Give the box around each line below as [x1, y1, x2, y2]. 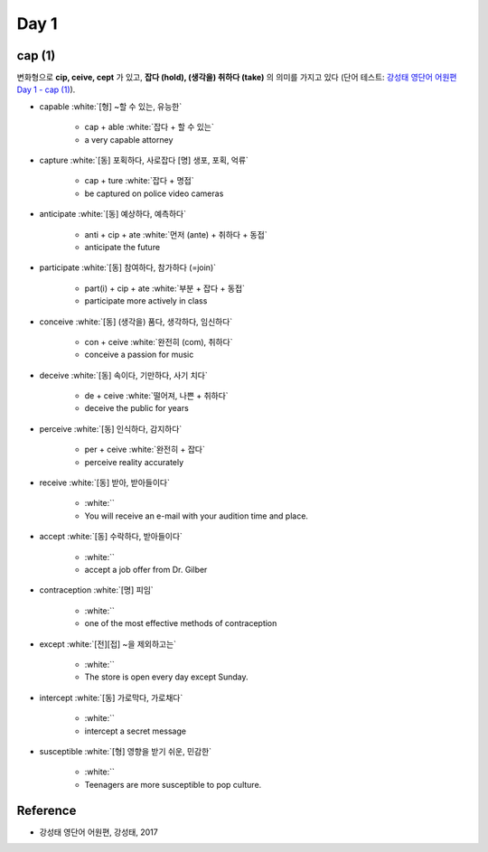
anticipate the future [84, 241, 161, 252]
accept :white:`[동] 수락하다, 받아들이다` [39, 531, 183, 542]
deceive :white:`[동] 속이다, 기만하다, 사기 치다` [39, 370, 208, 380]
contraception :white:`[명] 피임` [39, 585, 154, 595]
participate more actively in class [84, 295, 208, 306]
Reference [16, 802, 77, 818]
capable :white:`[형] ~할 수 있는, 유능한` [39, 100, 183, 112]
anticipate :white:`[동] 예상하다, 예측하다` [39, 209, 187, 220]
